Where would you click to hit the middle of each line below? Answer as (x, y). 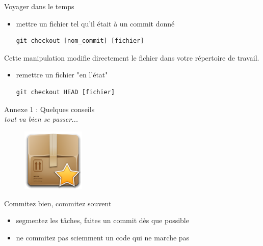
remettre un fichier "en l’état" (62, 75)
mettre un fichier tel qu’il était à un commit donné (95, 23)
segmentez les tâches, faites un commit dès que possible (102, 220)
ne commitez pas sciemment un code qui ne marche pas (103, 237)
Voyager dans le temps (39, 6)
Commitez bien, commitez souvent (58, 203)
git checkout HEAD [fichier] (65, 92)
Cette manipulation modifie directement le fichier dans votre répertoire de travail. (132, 57)
